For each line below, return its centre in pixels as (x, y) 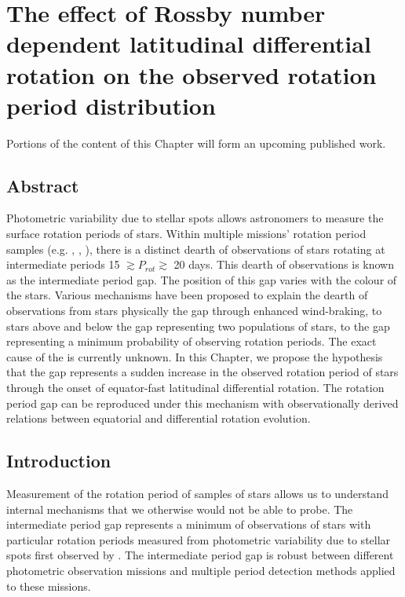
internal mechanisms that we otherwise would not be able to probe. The (180, 509)
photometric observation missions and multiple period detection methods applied (201, 570)
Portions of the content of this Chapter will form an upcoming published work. (196, 143)
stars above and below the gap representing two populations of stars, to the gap (198, 326)
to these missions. (49, 586)
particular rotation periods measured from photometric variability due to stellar (199, 539)
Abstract (43, 185)
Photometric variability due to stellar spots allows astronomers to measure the (195, 218)
